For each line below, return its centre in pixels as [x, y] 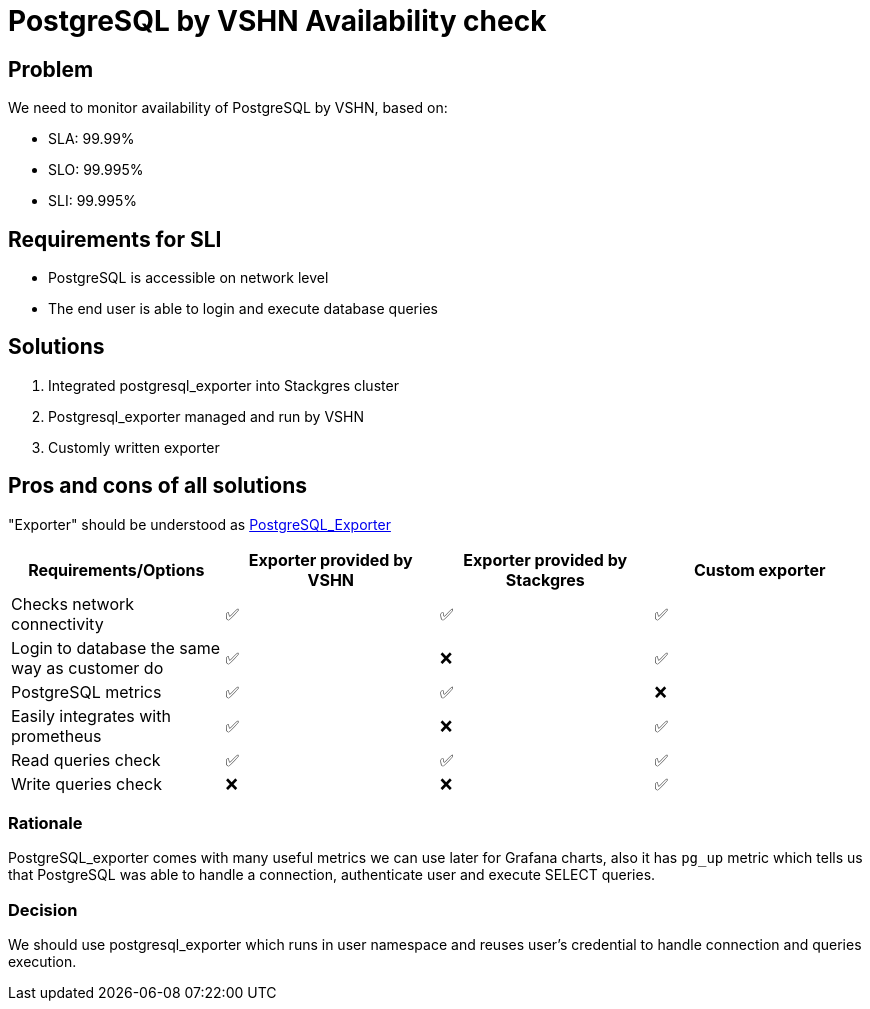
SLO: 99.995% [96, 170]
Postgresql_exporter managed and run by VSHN [206, 416]
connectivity [57, 623]
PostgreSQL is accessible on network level [188, 278]
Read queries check [86, 759]
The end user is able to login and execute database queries [243, 309]
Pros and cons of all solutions [158, 486]
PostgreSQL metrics [86, 691]
